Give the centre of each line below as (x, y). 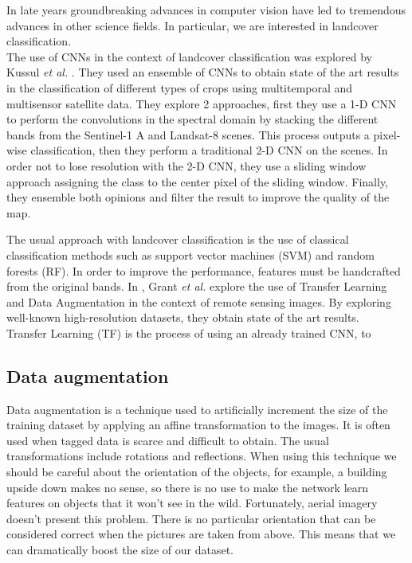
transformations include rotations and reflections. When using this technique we (202, 456)
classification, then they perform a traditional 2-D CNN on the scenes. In (209, 150)
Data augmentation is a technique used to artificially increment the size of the (197, 409)
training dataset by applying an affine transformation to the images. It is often (198, 425)
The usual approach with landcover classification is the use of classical (178, 239)
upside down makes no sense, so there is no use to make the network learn (188, 487)
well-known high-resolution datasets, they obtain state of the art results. (183, 317)
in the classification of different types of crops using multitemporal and (180, 87)
